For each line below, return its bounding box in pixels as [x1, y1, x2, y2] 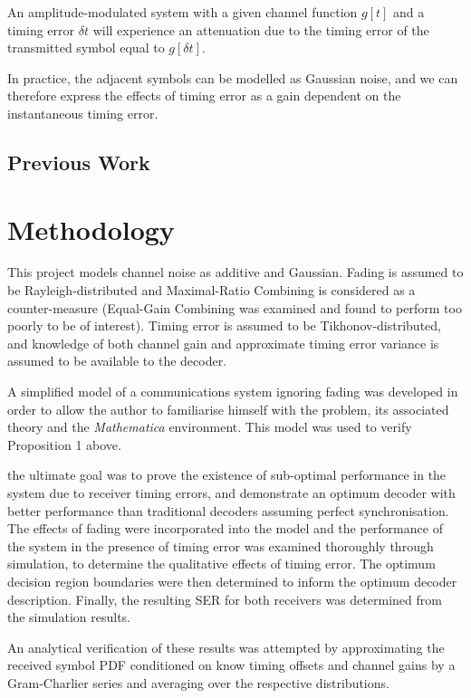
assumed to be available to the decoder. [7, 351, 227, 370]
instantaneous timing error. [7, 103, 159, 122]
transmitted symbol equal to [7, 38, 165, 57]
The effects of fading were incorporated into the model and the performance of [7, 519, 443, 538]
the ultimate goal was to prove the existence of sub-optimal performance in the [7, 465, 447, 484]
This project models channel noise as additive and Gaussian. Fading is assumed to [7, 263, 464, 282]
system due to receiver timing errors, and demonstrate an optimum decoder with [7, 483, 456, 502]
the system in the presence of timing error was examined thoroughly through [7, 536, 434, 555]
